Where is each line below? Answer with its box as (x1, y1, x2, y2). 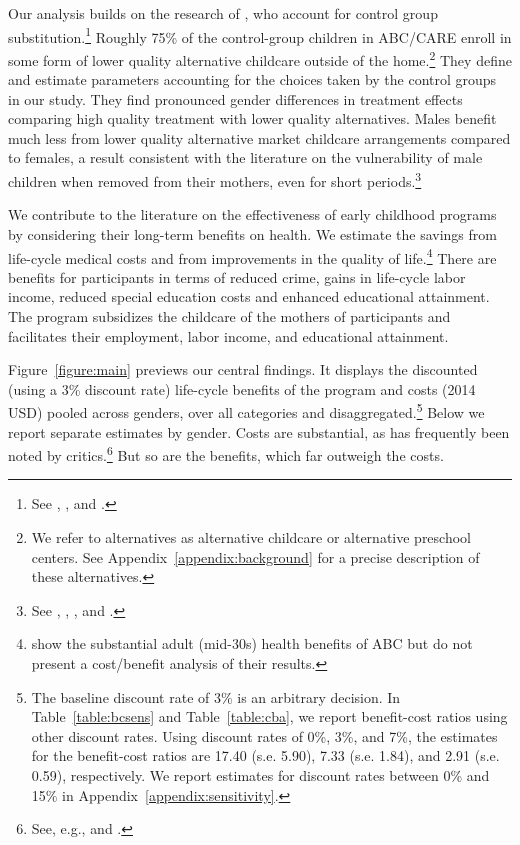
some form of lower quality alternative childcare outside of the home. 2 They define (8, 46, 512, 70)
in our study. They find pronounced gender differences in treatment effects (8, 88, 463, 109)
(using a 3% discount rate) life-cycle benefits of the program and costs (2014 (8, 378, 476, 399)
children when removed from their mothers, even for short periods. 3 (8, 168, 422, 191)
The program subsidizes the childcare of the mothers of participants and (8, 305, 451, 326)
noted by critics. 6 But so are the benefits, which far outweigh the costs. (8, 442, 444, 465)
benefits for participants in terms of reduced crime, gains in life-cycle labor (8, 266, 466, 287)
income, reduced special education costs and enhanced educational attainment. (8, 286, 490, 307)
